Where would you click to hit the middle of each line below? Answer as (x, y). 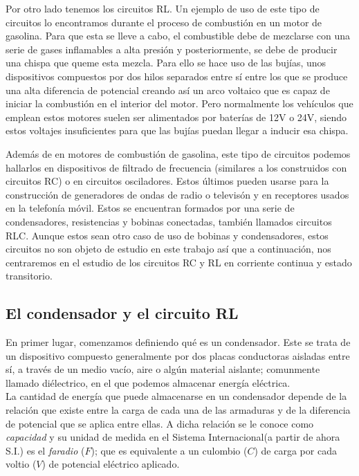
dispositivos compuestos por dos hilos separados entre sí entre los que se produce (177, 76)
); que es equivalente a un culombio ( (169, 450)
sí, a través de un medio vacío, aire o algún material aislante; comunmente (163, 369)
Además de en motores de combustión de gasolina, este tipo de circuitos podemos (178, 153)
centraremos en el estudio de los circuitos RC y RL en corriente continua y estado (179, 262)
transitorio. (29, 276)
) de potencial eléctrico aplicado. (111, 464)
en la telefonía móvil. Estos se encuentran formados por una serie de (150, 208)
